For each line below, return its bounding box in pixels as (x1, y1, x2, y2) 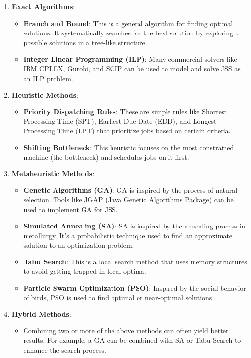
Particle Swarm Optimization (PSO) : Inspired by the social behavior (23, 283, 246, 293)
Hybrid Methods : (11, 309, 71, 319)
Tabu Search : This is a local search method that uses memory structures (23, 256, 247, 266)
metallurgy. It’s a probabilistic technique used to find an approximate (23, 230, 233, 240)
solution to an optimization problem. (23, 240, 134, 250)
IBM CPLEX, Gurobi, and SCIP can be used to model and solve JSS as (23, 63, 241, 73)
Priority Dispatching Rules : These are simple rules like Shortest (23, 106, 227, 116)
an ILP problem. (23, 73, 73, 83)
